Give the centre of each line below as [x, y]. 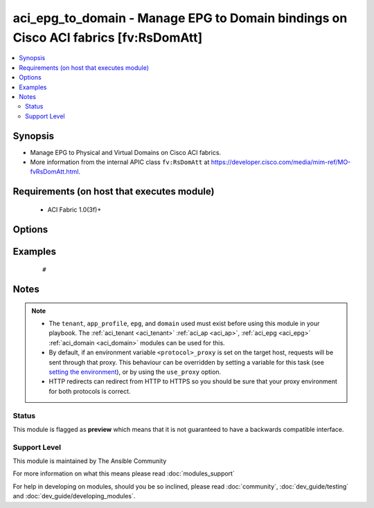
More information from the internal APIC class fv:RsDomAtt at [120, 162]
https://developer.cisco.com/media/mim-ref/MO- [281, 162]
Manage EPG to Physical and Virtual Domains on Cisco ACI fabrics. [126, 152]
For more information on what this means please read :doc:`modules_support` [124, 473]
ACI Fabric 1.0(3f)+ [74, 209]
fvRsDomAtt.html [54, 172]
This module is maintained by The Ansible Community [90, 461]
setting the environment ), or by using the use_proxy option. [135, 372]
